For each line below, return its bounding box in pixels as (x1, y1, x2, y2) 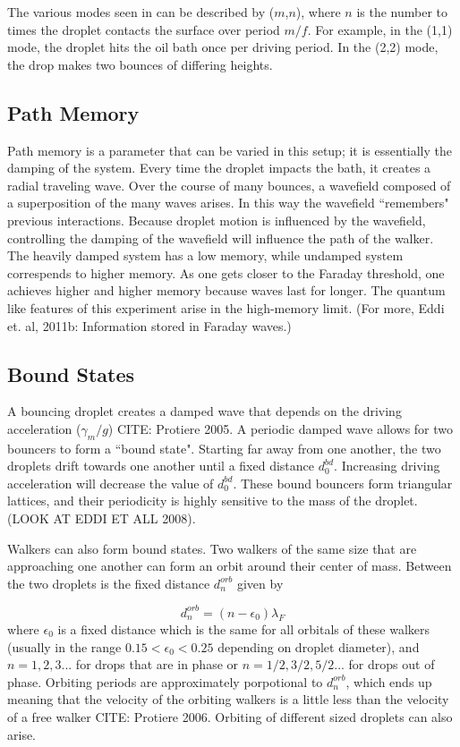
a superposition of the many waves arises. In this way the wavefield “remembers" (7, 193, 449, 212)
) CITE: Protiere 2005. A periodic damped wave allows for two (107, 419, 454, 437)
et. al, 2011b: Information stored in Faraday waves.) (7, 316, 292, 335)
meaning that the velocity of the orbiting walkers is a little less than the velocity (7, 690, 449, 709)
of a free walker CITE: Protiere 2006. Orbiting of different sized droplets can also (7, 707, 453, 726)
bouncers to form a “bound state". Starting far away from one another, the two (7, 438, 441, 457)
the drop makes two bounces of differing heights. (7, 55, 273, 73)
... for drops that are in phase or (61, 655, 239, 674)
